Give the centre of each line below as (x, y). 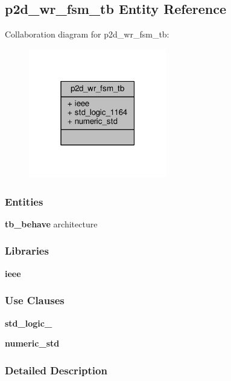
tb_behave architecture (51, 223)
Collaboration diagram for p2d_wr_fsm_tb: (87, 34)
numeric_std (32, 343)
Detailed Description (56, 370)
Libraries (27, 251)
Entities (24, 201)
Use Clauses (35, 300)
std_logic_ (29, 323)
